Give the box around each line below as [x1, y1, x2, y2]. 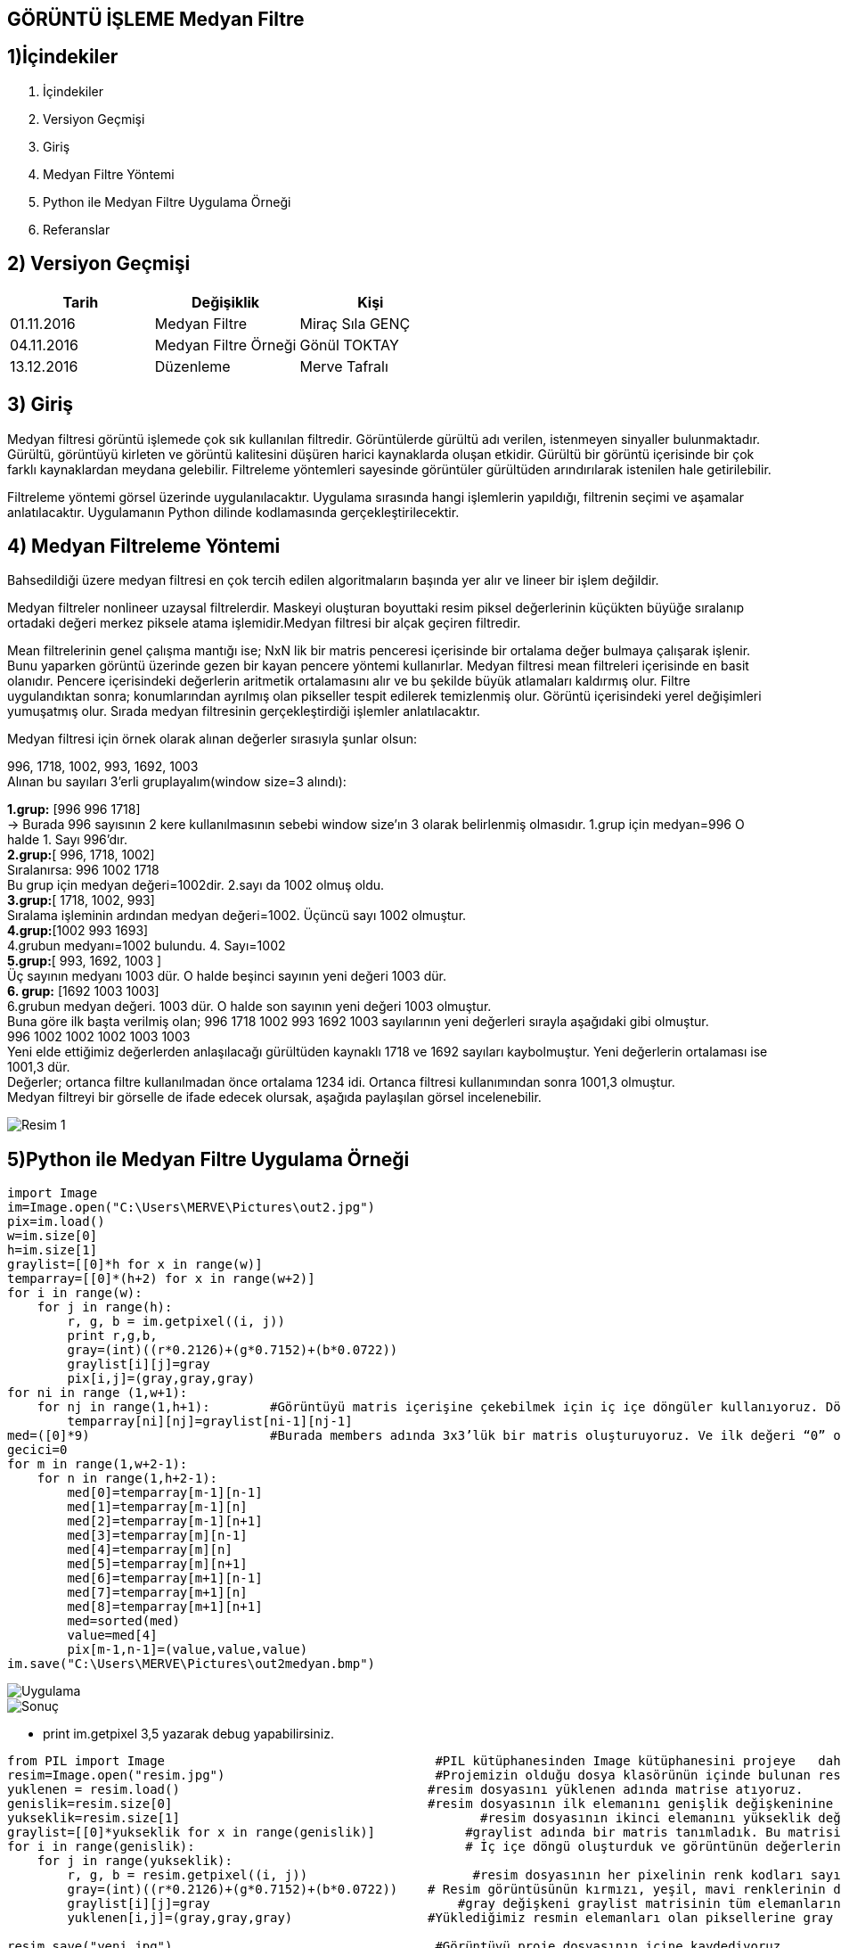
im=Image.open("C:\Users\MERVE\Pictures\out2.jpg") [7, 1200, 376, 1215]
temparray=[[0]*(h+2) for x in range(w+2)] [7, 1271, 315, 1286]
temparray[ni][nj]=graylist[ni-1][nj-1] [67, 1414, 353, 1429]
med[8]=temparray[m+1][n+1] [67, 1599, 263, 1615]
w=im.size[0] [7, 1229, 98, 1244]
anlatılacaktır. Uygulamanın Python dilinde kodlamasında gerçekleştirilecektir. [7, 504, 460, 520]
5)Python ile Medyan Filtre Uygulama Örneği [7, 1147, 410, 1171]
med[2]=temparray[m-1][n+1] [67, 1514, 263, 1529]
